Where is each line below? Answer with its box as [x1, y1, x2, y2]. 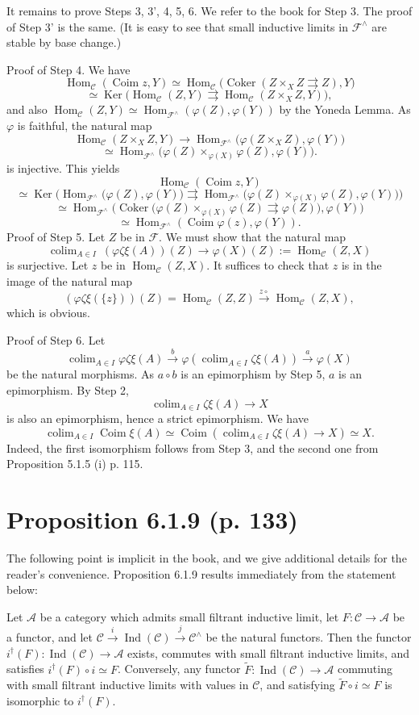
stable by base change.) [6, 34, 122, 51]
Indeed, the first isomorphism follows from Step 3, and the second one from [6, 439, 379, 456]
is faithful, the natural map [17, 117, 152, 134]
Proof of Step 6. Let [6, 331, 106, 348]
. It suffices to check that [206, 257, 330, 274]
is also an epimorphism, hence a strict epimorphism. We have [6, 410, 309, 427]
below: [6, 581, 38, 598]
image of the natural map [6, 273, 132, 289]
